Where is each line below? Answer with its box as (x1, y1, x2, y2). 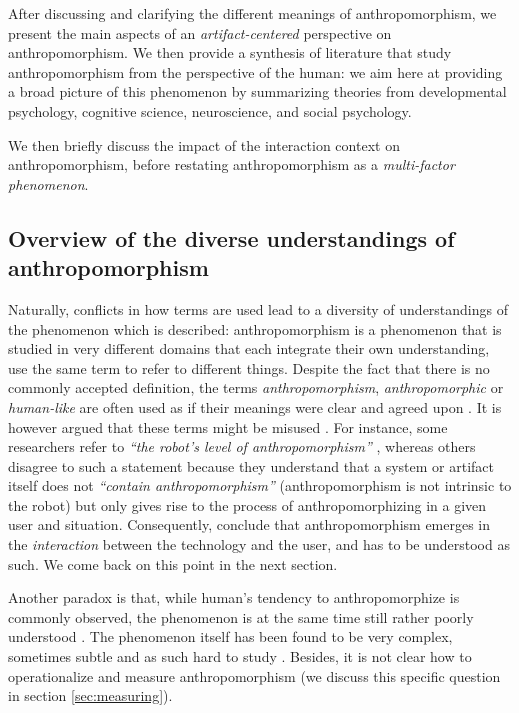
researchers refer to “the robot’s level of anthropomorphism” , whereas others (8, 436, 476, 457)
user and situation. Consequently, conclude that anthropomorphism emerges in (8, 514, 491, 535)
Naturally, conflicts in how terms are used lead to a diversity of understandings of (8, 298, 509, 319)
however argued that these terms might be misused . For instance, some (8, 416, 448, 437)
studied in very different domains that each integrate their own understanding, (8, 338, 490, 359)
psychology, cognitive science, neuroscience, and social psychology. (8, 100, 412, 121)
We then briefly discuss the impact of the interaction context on (8, 134, 400, 155)
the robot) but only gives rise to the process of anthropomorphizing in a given (8, 494, 487, 515)
